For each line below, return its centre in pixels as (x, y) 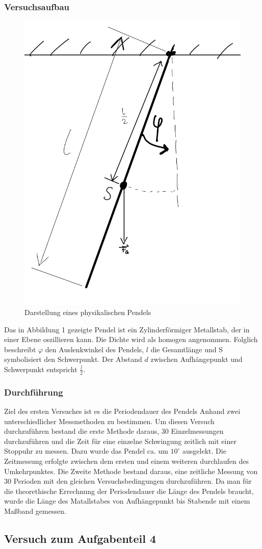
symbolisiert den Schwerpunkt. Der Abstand (73, 359)
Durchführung (34, 392)
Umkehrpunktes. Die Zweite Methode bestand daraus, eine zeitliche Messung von (131, 471)
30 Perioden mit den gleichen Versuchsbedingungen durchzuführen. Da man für (128, 481)
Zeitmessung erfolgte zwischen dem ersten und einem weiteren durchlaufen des (126, 461)
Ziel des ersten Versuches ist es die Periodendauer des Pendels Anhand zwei (122, 411)
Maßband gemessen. (35, 511)
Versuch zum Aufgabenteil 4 (80, 538)
